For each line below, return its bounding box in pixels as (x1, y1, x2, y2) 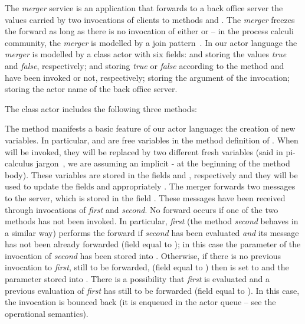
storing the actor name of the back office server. (5, 83, 178, 95)
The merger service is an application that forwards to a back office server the (5, 2, 283, 14)
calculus (5, 157, 34, 169)
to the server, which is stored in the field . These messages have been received (5, 191, 286, 204)
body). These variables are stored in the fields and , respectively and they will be (5, 168, 298, 181)
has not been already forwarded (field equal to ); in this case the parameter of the (5, 238, 301, 250)
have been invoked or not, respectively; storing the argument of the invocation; (5, 71, 290, 83)
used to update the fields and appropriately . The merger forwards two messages (5, 180, 296, 192)
